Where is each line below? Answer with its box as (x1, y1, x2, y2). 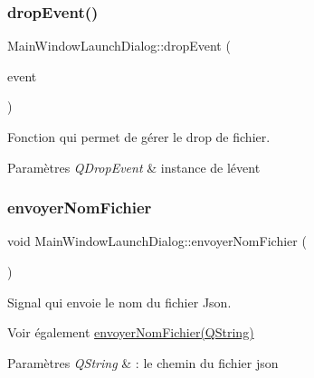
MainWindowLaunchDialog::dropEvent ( (7, 36, 231, 55)
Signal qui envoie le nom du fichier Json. (7, 292, 232, 311)
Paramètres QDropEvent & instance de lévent (7, 157, 261, 176)
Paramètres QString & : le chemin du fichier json (7, 353, 279, 372)
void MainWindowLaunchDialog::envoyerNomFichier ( (7, 232, 307, 250)
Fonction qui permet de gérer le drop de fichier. (7, 128, 271, 146)
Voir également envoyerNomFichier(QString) (7, 323, 254, 342)
